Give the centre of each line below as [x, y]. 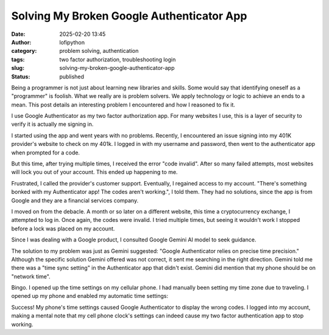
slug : [18, 68]
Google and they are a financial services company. [75, 200]
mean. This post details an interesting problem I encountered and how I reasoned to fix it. [123, 105]
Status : [21, 77]
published [72, 77]
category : [24, 51]
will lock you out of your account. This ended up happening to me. [94, 172]
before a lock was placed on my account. [63, 229]
